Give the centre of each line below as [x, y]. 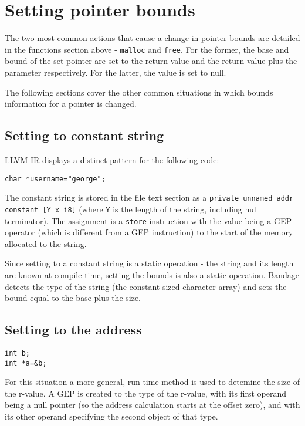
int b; [17, 353]
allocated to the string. [46, 243]
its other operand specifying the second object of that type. [111, 416]
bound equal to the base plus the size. [73, 298]
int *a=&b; [26, 363]
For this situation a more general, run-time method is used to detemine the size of [152, 382]
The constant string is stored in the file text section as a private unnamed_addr [149, 197]
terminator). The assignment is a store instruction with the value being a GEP [148, 220]
